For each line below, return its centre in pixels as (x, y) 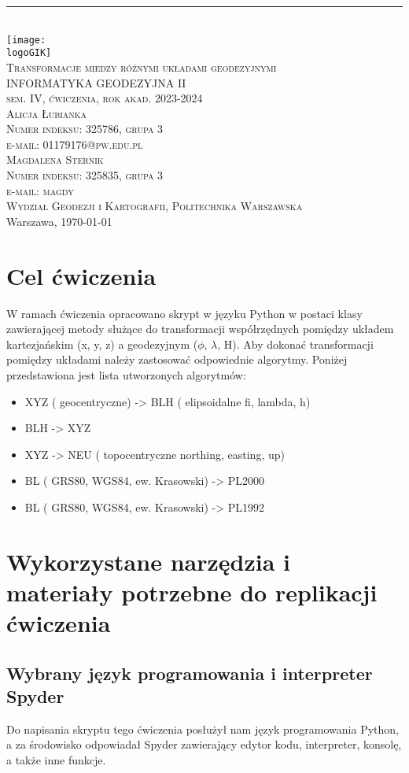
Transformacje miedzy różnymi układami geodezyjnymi (142, 67)
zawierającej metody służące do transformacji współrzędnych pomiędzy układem (200, 329)
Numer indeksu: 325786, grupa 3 (85, 129)
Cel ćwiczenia (81, 275)
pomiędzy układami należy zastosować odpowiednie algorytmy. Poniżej (177, 359)
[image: (26, 40)
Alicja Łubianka (47, 113)
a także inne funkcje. (56, 760)
